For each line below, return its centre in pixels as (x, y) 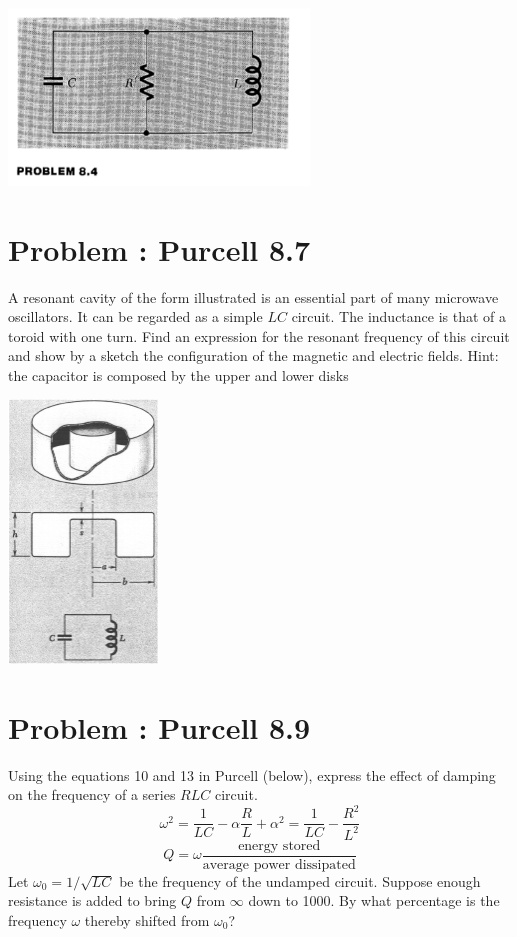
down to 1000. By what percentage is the (374, 900)
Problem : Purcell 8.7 (159, 248)
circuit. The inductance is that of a (399, 316)
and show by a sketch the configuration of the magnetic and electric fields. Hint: (253, 355)
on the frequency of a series (92, 794)
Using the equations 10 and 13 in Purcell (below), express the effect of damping (252, 774)
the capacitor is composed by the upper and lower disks (178, 374)
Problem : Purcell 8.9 (159, 726)
